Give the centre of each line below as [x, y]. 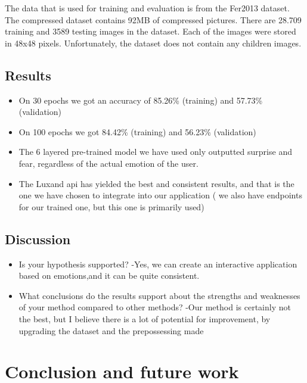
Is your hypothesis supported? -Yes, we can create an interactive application [158, 264]
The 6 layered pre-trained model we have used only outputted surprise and [155, 152]
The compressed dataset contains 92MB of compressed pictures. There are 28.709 [153, 19]
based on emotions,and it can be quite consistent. [109, 275]
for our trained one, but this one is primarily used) [111, 206]
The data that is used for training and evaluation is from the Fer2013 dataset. [147, 8]
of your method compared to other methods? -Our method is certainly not [155, 307]
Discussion [38, 239]
